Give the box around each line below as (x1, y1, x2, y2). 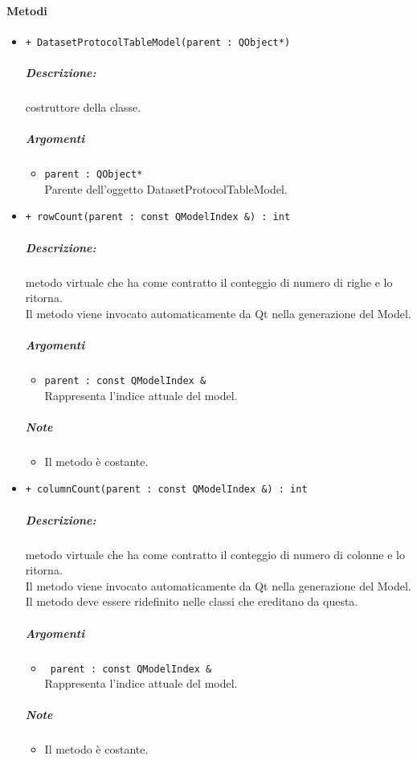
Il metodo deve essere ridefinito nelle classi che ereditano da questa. (25, 593, 358, 610)
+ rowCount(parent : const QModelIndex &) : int (25, 211, 291, 223)
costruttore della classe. (25, 99, 141, 116)
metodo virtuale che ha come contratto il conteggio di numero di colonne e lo (25, 545, 405, 562)
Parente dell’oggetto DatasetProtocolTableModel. (44, 180, 288, 197)
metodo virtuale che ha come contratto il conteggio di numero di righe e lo (25, 273, 393, 290)
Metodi (6, 2, 47, 18)
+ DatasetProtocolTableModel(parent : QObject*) (25, 36, 291, 48)
